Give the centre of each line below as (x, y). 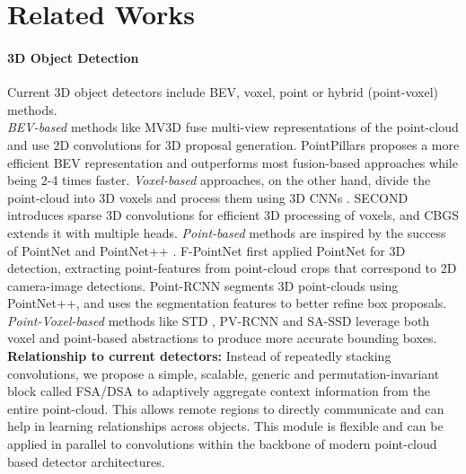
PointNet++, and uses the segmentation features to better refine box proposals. (227, 303)
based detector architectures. (86, 461)
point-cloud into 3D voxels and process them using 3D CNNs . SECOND (208, 197)
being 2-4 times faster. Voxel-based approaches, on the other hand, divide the (219, 180)
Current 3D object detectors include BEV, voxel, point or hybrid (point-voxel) (223, 92)
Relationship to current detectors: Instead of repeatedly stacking (199, 356)
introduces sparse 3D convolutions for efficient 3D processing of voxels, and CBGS (233, 215)
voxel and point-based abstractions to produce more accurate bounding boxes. (222, 338)
